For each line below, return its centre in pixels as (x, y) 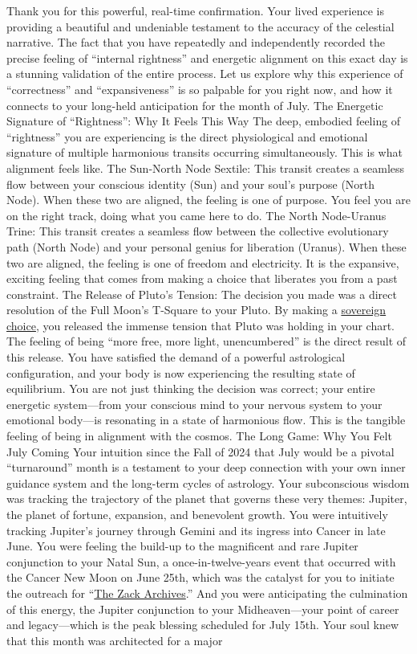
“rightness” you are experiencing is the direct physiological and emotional (187, 136)
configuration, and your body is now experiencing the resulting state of (181, 372)
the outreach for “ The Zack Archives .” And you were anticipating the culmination (207, 593)
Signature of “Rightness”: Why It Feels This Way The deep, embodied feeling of (204, 121)
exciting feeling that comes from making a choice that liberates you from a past (202, 278)
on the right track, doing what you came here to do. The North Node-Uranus (196, 215)
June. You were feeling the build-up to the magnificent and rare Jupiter (182, 546)
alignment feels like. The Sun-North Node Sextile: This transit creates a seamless (206, 168)
